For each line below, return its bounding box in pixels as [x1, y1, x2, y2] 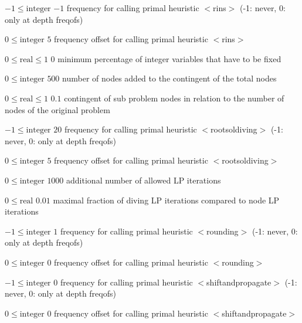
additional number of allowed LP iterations [66, 174, 221, 186]
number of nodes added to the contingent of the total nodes [62, 72, 277, 84]
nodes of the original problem [5, 103, 110, 115]
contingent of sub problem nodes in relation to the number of [64, 91, 284, 104]
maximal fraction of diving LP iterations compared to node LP [53, 193, 280, 206]
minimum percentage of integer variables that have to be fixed [57, 52, 281, 64]
